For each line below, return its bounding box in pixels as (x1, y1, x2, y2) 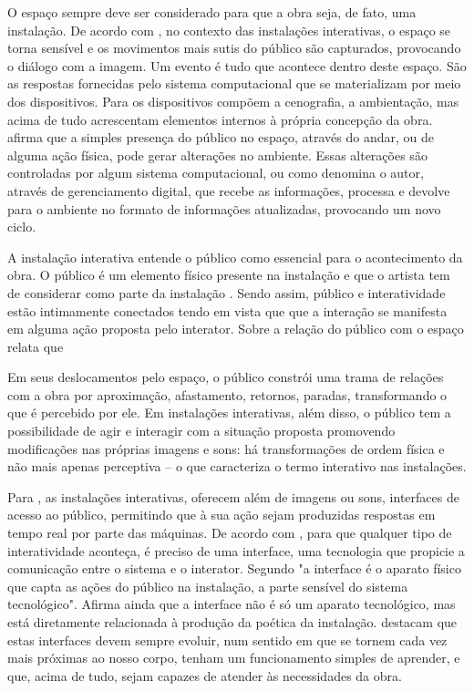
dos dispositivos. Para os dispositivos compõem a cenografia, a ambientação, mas (7, 91, 459, 110)
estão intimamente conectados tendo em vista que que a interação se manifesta (7, 301, 448, 320)
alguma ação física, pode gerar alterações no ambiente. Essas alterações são (7, 145, 428, 164)
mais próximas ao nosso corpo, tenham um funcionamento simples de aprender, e (7, 648, 460, 667)
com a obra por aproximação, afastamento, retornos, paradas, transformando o (7, 385, 448, 404)
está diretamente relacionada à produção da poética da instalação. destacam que (7, 613, 458, 631)
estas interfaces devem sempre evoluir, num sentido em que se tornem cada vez (7, 630, 448, 649)
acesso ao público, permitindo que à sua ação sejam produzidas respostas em (7, 505, 436, 524)
